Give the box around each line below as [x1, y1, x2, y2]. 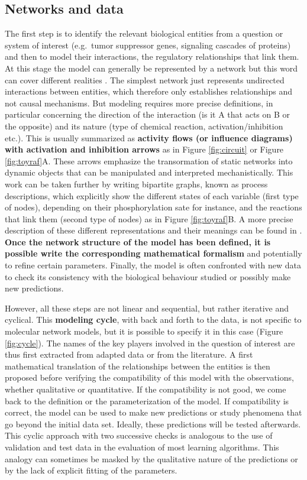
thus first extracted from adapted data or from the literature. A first [5, 348, 253, 361]
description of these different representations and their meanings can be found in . [5, 224, 302, 236]
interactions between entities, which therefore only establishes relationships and [5, 85, 293, 98]
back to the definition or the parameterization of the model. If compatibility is [5, 394, 289, 407]
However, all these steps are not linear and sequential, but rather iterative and [5, 301, 289, 314]
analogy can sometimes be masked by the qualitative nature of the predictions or [5, 452, 298, 465]
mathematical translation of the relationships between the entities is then [5, 359, 270, 372]
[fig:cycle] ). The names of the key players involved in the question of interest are [5, 336, 295, 349]
